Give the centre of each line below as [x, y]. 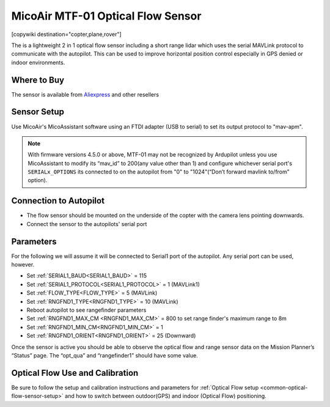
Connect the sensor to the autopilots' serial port [87, 224]
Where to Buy [38, 80]
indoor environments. [38, 62]
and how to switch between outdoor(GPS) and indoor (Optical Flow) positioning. [166, 396]
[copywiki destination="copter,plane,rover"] [66, 34]
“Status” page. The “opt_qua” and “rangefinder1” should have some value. [105, 355]
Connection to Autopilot [58, 201]
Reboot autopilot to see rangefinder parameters [86, 310]
